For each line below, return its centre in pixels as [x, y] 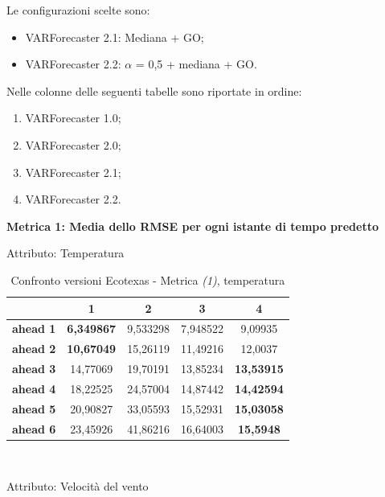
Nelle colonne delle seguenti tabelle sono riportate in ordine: [154, 90]
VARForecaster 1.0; [73, 118]
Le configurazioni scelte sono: [78, 10]
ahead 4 [34, 388]
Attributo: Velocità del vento [78, 486]
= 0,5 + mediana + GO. [196, 64]
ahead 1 [34, 329]
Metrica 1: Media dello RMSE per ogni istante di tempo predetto [192, 226]
